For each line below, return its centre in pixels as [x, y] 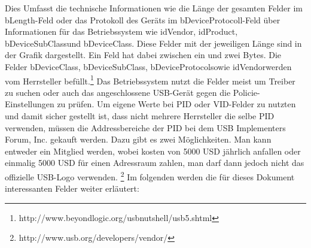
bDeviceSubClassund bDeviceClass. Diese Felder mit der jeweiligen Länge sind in [153, 43]
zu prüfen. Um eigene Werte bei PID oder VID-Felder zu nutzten [176, 104]
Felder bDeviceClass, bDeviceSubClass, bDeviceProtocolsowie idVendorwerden [148, 66]
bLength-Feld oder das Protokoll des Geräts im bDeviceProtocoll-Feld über [143, 19]
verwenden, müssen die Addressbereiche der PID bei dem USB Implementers [145, 127]
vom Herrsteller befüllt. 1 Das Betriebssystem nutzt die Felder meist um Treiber [150, 80]
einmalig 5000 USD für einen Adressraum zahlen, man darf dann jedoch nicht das [155, 163]
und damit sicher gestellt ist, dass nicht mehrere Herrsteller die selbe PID [140, 116]
